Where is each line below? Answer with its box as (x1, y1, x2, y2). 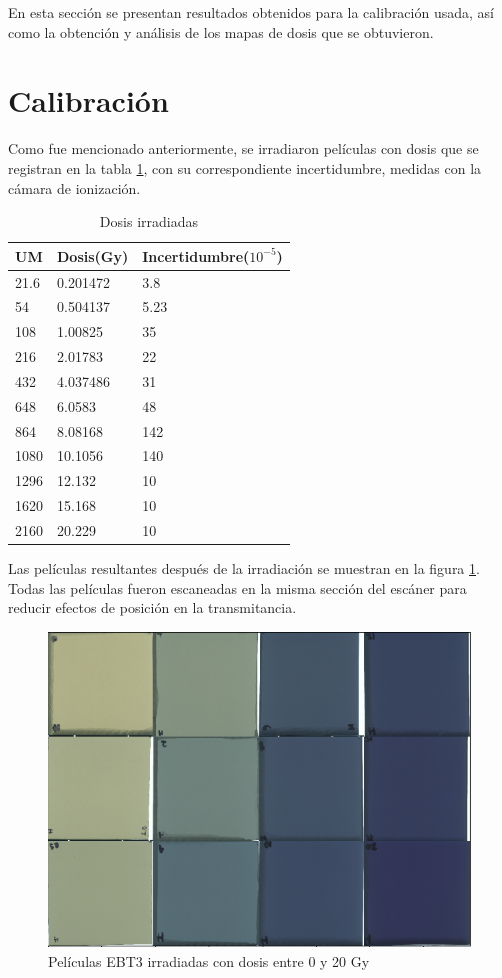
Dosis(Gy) (57, 245, 129, 266)
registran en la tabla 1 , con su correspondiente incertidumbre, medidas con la (8, 157, 482, 178)
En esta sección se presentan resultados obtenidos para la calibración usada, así (8, 2, 494, 22)
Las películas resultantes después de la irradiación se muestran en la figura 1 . (8, 558, 480, 579)
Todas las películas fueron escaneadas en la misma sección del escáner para (8, 577, 467, 598)
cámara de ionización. (8, 177, 141, 198)
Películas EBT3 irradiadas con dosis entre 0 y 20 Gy (48, 950, 370, 971)
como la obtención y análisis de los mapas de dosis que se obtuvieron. (8, 21, 434, 42)
